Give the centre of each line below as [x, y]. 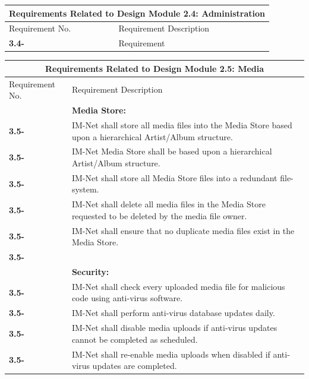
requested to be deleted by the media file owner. [159, 215]
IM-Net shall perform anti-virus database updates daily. [173, 313]
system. [85, 189]
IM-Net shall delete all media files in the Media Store [168, 204]
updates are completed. [135, 366]
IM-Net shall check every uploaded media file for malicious [178, 286]
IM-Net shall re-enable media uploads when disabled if [171, 354]
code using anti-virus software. [127, 298]
